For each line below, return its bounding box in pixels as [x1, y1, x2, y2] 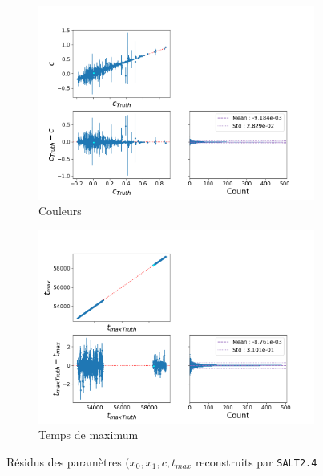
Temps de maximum [38, 426, 139, 443]
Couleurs [38, 202, 82, 219]
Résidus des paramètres [6, 453, 122, 470]
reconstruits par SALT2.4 [195, 453, 317, 470]
